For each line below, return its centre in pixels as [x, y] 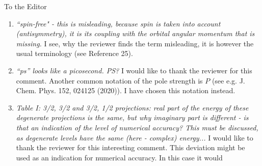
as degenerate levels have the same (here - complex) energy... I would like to [135, 137]
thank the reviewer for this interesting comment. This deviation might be [130, 147]
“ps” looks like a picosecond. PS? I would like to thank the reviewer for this [134, 70]
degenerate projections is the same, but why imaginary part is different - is [132, 117]
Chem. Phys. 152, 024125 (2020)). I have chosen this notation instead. [126, 90]
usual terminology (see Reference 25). [74, 53]
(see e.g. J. [228, 80]
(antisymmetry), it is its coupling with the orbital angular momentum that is [135, 33]
